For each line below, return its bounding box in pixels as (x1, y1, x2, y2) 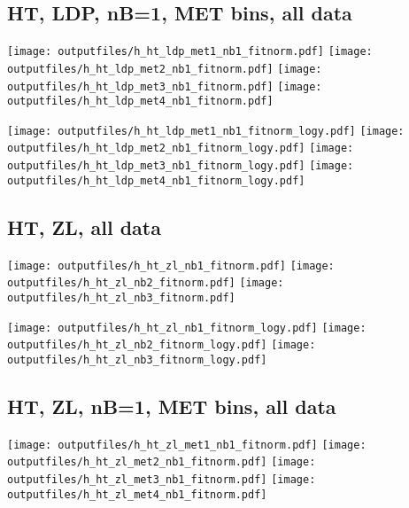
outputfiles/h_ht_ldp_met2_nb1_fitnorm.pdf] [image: (7, 62, 322, 75)
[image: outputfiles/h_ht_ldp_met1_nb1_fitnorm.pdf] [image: (7, 45, 373, 59)
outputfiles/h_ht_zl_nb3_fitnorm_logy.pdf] (7, 353, 267, 366)
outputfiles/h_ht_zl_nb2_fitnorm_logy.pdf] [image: (7, 339, 316, 352)
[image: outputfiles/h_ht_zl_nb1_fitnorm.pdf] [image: (7, 259, 335, 272)
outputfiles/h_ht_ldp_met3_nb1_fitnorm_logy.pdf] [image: (7, 160, 354, 173)
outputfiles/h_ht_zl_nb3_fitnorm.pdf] (7, 291, 235, 304)
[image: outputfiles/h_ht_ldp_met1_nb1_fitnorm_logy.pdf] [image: (7, 124, 405, 137)
